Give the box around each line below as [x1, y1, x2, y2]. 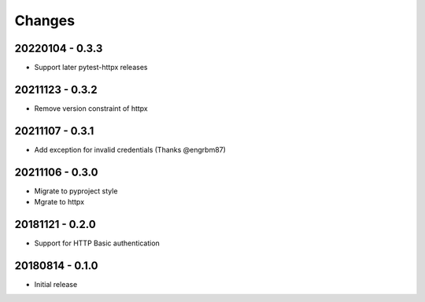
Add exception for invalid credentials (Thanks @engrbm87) [34, 145, 226, 154]
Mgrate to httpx [34, 197, 85, 207]
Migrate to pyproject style [34, 186, 118, 196]
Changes [14, 12, 75, 29]
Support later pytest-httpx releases [34, 63, 148, 72]
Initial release [34, 279, 78, 289]
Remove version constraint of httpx [34, 103, 149, 113]
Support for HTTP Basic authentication [34, 238, 161, 248]
